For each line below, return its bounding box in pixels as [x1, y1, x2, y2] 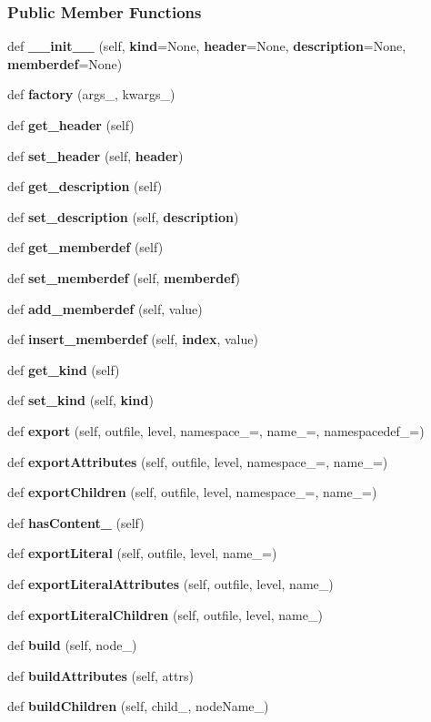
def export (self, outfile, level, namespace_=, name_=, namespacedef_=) [7, 421, 425, 440]
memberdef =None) [7, 54, 123, 73]
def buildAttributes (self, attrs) [7, 666, 194, 685]
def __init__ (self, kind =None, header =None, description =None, [7, 36, 406, 56]
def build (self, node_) [7, 636, 137, 655]
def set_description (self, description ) [7, 207, 239, 226]
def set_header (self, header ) [7, 146, 184, 165]
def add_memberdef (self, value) [7, 299, 203, 318]
